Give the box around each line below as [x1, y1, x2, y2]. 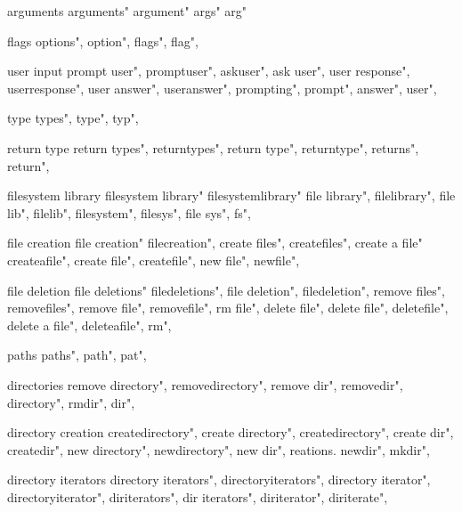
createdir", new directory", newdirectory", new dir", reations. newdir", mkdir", [7, 440, 430, 459]
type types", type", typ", [7, 109, 139, 127]
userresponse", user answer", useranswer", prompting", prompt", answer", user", [7, 78, 437, 97]
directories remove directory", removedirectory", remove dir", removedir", [7, 375, 403, 394]
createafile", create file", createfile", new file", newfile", [7, 250, 300, 269]
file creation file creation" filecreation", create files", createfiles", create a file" [7, 233, 423, 252]
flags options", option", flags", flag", [7, 31, 199, 50]
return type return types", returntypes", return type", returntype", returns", [7, 138, 419, 157]
